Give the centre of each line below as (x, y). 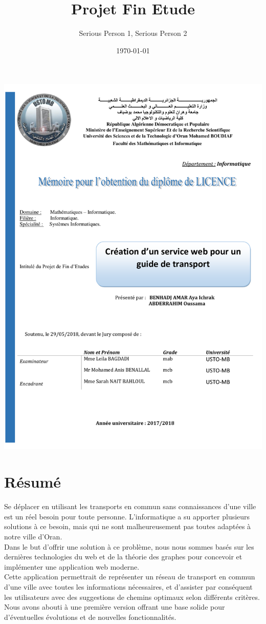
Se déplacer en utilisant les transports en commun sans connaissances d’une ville (130, 506)
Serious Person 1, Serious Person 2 (133, 33)
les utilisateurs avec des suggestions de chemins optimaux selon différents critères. (132, 597)
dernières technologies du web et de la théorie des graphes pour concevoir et (123, 557)
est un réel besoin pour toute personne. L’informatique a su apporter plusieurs (127, 516)
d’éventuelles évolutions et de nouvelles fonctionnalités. (90, 617)
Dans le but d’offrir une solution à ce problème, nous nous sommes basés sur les (129, 546)
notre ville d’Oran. (33, 536)
